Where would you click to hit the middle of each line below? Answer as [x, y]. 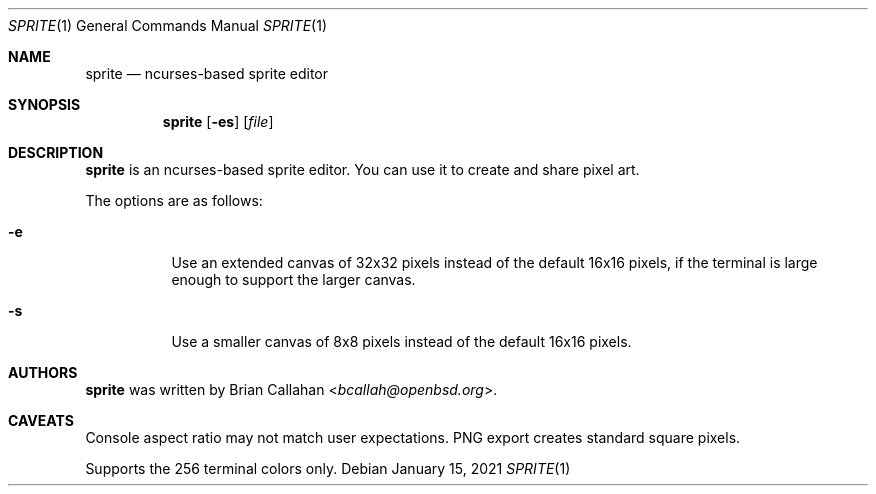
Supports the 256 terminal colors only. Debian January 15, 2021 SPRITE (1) [328, 468]
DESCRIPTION [56, 152]
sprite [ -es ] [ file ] [218, 121]
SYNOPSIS [44, 104]
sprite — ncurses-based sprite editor [206, 73]
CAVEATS [41, 420]
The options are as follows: [174, 200]
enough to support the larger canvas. [293, 279]
